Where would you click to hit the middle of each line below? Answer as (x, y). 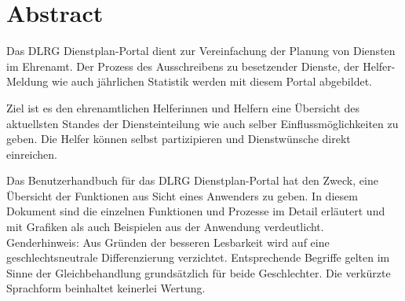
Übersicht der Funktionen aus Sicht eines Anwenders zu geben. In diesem (182, 195)
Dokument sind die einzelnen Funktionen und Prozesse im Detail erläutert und (196, 211)
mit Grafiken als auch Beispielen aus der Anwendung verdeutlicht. (165, 227)
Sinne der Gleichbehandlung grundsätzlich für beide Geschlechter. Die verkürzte (199, 272)
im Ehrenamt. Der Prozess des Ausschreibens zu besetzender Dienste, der (183, 66)
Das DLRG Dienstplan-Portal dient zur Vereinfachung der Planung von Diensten (201, 51)
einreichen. (32, 154)
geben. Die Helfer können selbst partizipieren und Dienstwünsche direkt (179, 139)
